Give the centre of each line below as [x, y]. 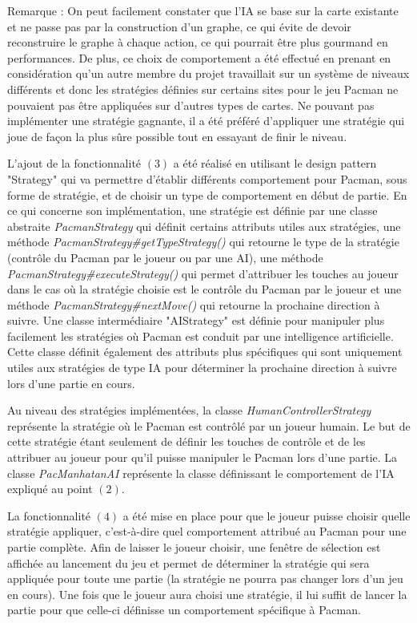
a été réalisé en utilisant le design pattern [275, 163]
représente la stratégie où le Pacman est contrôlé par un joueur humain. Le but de [209, 425]
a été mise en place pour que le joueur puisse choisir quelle [267, 515]
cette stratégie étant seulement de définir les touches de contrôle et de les [186, 441]
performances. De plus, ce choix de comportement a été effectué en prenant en [199, 57]
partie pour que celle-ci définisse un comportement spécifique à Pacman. [184, 610]
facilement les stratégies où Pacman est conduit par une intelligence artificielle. [200, 336]
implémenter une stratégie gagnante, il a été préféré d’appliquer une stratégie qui [206, 121]
